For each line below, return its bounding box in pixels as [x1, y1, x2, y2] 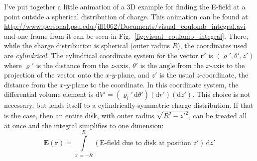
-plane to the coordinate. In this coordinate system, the [69, 79, 239, 89]
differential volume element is [4, 89, 94, 99]
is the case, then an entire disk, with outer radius [4, 110, 154, 121]
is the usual [159, 70, 195, 80]
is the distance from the [36, 60, 109, 70]
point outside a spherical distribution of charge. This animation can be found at [4, 11, 248, 21]
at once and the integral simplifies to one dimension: [4, 120, 164, 130]
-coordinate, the [200, 70, 249, 80]
